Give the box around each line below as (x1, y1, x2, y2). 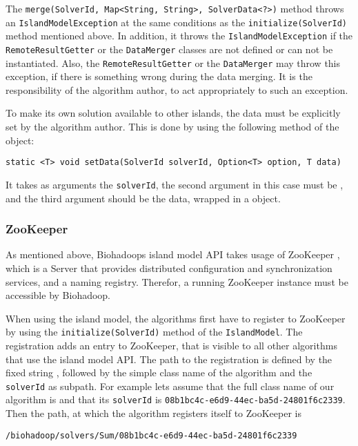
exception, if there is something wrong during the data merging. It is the (6, 69, 312, 84)
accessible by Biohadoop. (6, 288, 111, 302)
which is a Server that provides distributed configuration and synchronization (6, 260, 332, 275)
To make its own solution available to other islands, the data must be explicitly (6, 106, 341, 120)
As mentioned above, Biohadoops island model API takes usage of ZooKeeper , (6, 247, 340, 262)
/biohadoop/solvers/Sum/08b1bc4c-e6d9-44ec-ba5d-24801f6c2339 (6, 430, 297, 440)
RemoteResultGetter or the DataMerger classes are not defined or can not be (6, 41, 333, 56)
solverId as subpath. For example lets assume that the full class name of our (6, 378, 335, 393)
